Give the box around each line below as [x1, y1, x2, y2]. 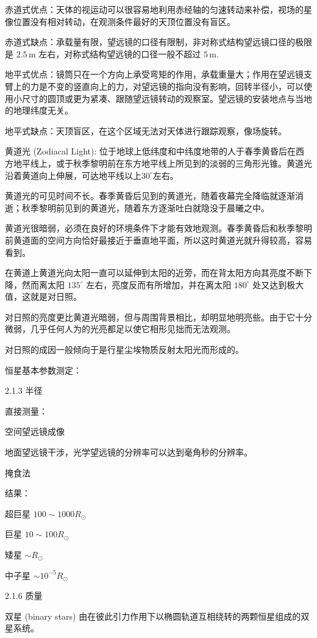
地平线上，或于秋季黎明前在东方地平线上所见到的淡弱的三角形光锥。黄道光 [13, 156, 312, 169]
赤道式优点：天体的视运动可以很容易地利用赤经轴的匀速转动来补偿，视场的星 [5, 3, 312, 15]
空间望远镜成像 [5, 425, 65, 438]
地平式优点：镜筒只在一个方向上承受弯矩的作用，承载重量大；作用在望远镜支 [5, 68, 312, 81]
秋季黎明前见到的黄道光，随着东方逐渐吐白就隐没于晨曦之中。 [21, 201, 269, 214]
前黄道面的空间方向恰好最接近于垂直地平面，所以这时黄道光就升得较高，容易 [5, 233, 312, 246]
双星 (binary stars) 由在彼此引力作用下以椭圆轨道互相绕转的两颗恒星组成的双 [5, 609, 310, 622]
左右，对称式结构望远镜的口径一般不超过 [38, 47, 201, 60]
